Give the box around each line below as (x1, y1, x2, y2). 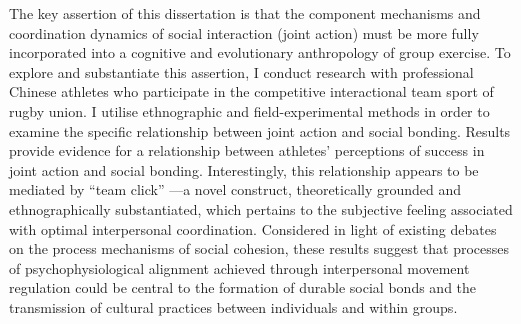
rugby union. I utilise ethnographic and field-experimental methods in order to (9, 100, 490, 121)
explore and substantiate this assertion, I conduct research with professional (9, 61, 474, 82)
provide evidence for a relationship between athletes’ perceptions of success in (9, 140, 485, 161)
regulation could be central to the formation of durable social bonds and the (9, 277, 477, 298)
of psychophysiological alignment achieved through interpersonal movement (9, 257, 470, 278)
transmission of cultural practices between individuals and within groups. (9, 296, 458, 317)
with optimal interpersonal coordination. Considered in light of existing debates (9, 218, 497, 239)
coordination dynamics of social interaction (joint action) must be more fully (9, 22, 479, 43)
